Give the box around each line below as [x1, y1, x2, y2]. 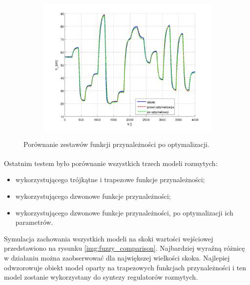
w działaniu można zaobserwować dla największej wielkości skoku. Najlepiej [4, 252, 230, 262]
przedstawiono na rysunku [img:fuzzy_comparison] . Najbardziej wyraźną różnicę [4, 243, 245, 253]
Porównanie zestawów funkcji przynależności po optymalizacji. [23, 139, 209, 149]
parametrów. [15, 217, 53, 227]
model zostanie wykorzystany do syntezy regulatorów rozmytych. [4, 272, 198, 282]
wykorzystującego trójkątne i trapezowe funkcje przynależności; [15, 174, 205, 185]
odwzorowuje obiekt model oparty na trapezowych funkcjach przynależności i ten [4, 262, 247, 272]
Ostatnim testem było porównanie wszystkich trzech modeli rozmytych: [4, 158, 218, 168]
